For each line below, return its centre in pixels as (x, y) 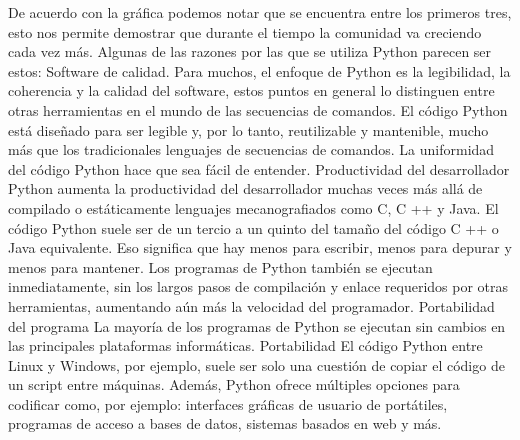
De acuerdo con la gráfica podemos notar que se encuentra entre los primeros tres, (260, 12)
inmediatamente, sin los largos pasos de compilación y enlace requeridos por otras (258, 286)
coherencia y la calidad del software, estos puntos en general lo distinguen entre (251, 90)
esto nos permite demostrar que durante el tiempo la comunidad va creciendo (245, 31)
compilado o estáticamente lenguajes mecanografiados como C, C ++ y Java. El (253, 207)
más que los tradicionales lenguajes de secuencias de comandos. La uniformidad (251, 149)
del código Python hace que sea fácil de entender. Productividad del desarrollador (259, 168)
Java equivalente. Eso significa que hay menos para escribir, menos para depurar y (260, 247)
